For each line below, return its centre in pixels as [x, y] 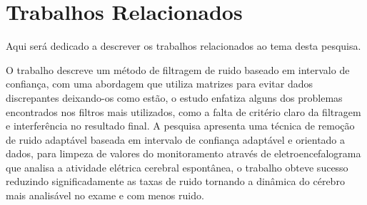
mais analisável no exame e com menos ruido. [105, 195]
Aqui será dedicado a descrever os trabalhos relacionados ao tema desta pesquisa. [183, 46]
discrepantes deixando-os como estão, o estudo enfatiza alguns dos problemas [174, 97]
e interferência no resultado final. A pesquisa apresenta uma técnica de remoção [180, 126]
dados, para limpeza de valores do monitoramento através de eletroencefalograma [183, 153]
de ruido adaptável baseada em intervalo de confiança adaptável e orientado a [176, 139]
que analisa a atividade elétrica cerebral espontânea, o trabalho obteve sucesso [177, 167]
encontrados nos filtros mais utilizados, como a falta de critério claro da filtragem [183, 111]
